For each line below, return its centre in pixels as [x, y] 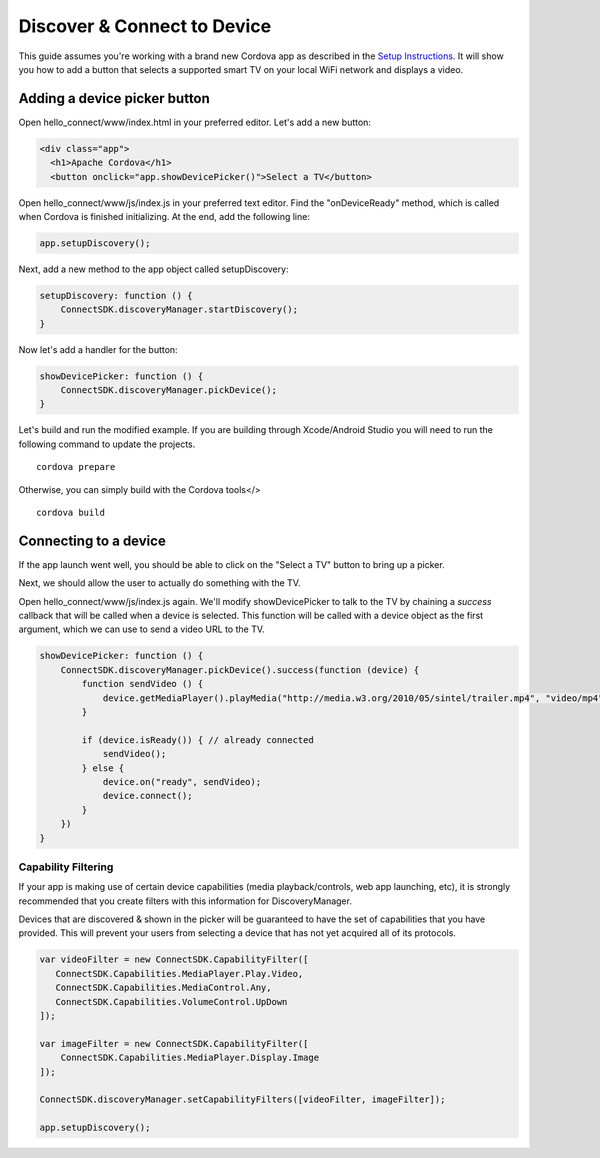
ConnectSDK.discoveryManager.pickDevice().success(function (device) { [240, 669]
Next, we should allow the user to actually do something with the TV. [159, 583]
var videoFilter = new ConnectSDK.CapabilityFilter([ [174, 959]
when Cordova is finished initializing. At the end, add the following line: [164, 216]
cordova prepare [76, 467]
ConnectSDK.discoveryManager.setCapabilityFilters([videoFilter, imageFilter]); [242, 1099]
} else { [103, 768]
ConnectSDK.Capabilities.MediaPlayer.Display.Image [190, 1058]
